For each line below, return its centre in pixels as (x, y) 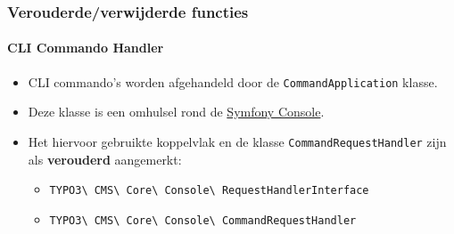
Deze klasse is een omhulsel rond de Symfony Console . (176, 112)
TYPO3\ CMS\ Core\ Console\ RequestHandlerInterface (209, 191)
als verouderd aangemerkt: (105, 159)
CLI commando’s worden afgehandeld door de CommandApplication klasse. (233, 81)
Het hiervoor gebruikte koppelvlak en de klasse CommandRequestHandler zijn (237, 141)
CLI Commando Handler (86, 48)
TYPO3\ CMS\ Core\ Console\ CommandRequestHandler (203, 220)
